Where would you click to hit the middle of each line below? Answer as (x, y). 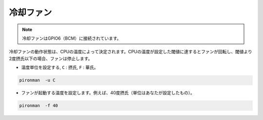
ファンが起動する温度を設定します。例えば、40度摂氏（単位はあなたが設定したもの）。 (108, 93)
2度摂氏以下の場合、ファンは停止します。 (51, 59)
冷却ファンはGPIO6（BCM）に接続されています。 (72, 38)
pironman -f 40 (39, 106)
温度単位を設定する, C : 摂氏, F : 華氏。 (60, 67)
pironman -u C (37, 80)
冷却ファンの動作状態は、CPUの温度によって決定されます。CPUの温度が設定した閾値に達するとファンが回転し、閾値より (131, 52)
